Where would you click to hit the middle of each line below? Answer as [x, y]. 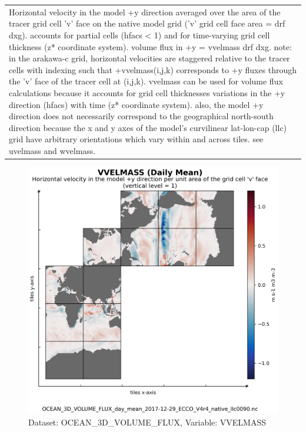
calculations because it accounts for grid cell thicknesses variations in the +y [147, 92]
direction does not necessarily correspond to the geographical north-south [141, 116]
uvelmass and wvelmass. [52, 150]
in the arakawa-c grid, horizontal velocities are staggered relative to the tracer [149, 58]
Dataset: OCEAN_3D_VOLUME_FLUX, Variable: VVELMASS [147, 422]
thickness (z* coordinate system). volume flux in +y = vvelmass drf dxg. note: [150, 46]
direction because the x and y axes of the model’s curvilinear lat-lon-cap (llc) [148, 127]
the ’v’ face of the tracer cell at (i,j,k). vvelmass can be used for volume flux [146, 81]
